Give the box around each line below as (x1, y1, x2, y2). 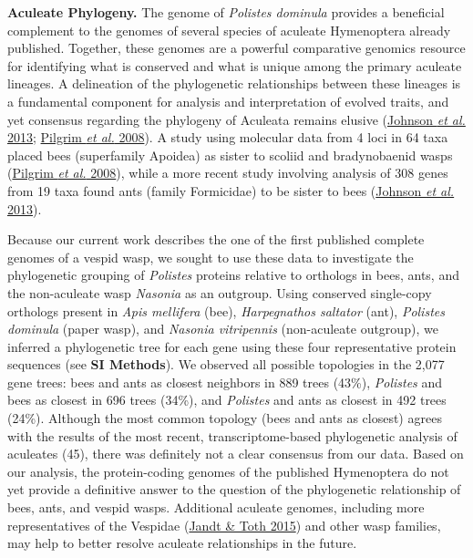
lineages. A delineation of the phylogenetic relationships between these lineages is (7, 74, 461, 93)
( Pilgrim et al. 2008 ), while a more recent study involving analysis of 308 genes (7, 163, 448, 182)
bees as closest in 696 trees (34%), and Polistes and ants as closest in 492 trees (7, 390, 447, 409)
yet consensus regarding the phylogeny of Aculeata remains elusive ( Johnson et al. (7, 109, 466, 129)
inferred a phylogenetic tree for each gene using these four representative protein (7, 336, 457, 356)
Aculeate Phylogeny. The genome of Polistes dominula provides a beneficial (7, 3, 445, 21)
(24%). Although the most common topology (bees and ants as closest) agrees (7, 408, 442, 428)
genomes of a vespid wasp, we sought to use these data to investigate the (7, 247, 414, 266)
